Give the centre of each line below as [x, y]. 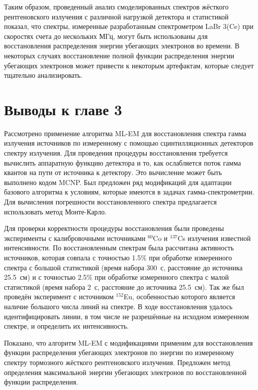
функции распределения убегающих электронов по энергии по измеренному [119, 352]
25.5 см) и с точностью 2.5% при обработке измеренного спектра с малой [117, 277]
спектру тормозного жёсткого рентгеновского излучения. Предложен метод [117, 362]
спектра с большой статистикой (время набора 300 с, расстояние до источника [124, 267]
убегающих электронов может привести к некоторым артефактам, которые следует [129, 65]
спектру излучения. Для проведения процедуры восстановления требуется [116, 153]
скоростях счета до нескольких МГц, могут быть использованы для [106, 36]
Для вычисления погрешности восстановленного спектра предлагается [110, 202]
